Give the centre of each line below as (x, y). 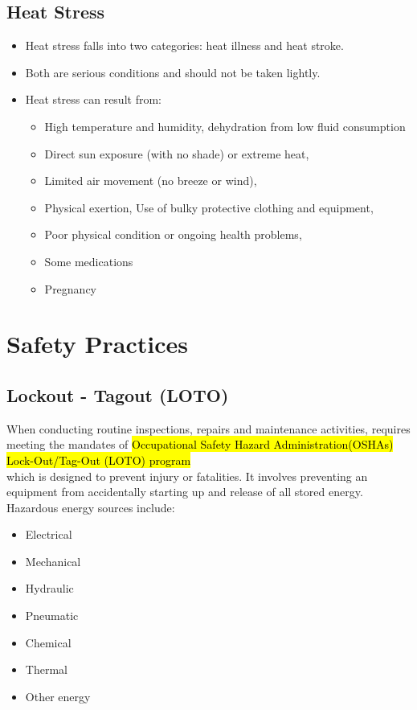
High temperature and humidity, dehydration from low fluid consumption (225, 126)
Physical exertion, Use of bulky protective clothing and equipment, (209, 207)
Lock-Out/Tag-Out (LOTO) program (99, 460)
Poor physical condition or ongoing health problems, (173, 234)
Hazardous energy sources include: (91, 507)
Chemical (48, 642)
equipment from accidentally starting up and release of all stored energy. (185, 492)
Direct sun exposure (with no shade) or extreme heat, (177, 153)
